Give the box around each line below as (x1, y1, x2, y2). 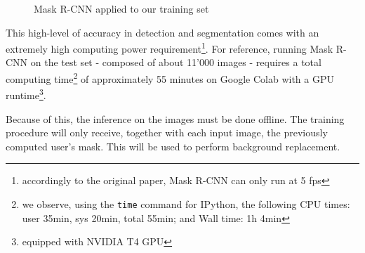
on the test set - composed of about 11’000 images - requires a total (30, 55, 321, 70)
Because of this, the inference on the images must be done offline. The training (6, 111, 345, 126)
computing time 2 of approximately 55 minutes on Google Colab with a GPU (6, 70, 334, 86)
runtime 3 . (6, 86, 46, 102)
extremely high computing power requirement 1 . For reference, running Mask (6, 39, 333, 56)
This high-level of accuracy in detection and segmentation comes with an (6, 25, 319, 39)
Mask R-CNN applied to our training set (34, 1, 209, 15)
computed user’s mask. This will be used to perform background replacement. (6, 138, 340, 153)
